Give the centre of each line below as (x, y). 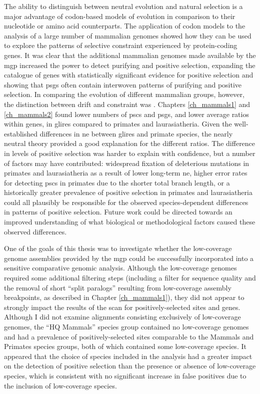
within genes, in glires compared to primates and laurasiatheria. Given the (118, 124)
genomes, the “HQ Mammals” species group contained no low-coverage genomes (126, 326)
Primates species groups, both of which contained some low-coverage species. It (125, 346)
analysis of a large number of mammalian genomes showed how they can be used (128, 35)
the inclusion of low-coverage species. (60, 385)
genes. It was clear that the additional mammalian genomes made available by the (130, 55)
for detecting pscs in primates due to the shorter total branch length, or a (117, 182)
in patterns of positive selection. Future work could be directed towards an (118, 212)
